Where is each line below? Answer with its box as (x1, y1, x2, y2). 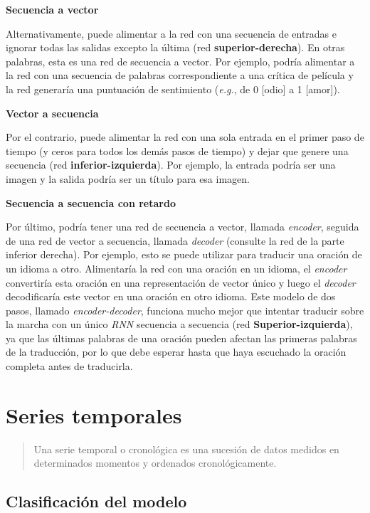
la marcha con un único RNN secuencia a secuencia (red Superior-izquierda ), (6, 317, 353, 332)
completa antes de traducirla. (6, 359, 133, 374)
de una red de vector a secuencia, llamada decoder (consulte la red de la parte (6, 233, 344, 248)
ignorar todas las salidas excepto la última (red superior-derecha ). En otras (6, 40, 345, 55)
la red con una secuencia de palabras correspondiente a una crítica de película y (6, 68, 354, 83)
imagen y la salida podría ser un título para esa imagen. (6, 171, 250, 186)
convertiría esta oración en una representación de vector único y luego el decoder (6, 275, 356, 290)
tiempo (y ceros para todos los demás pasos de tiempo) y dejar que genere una (6, 143, 349, 158)
